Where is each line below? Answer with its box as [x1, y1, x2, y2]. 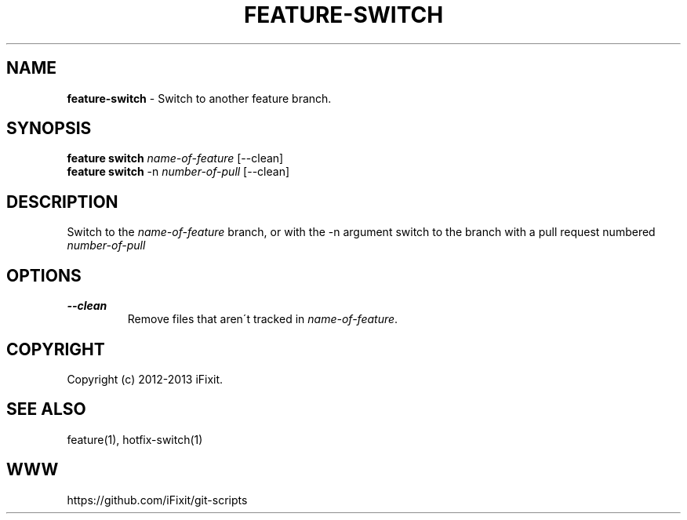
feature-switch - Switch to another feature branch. [67, 91, 332, 105]
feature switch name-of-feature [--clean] [67, 151, 284, 165]
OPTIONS [6, 265, 82, 285]
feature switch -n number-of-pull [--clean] [67, 165, 290, 179]
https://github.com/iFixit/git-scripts [67, 493, 248, 507]
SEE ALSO [6, 399, 86, 420]
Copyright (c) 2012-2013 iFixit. [67, 372, 224, 386]
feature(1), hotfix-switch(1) [67, 432, 203, 446]
